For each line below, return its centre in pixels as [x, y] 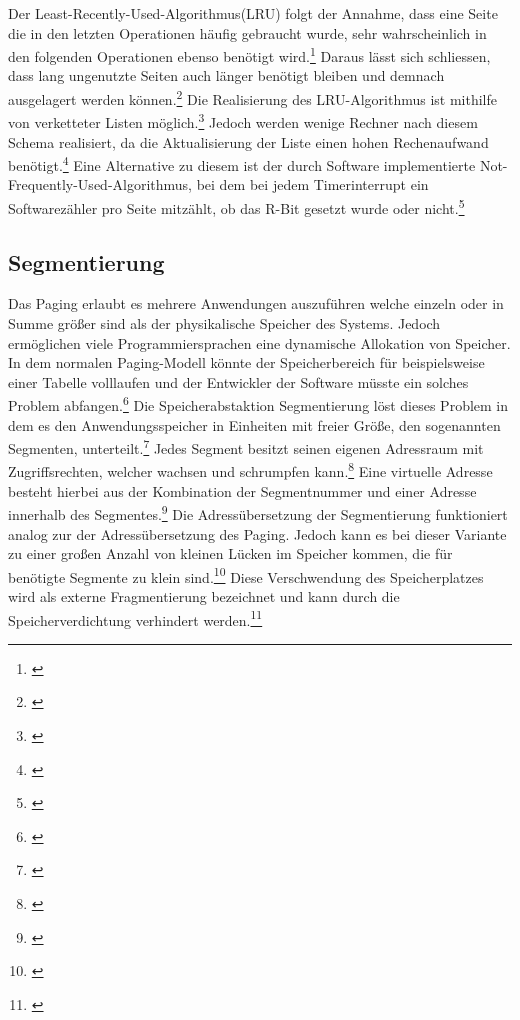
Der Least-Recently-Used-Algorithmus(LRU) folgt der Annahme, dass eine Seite [253, 13]
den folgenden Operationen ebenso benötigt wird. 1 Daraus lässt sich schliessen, [249, 54]
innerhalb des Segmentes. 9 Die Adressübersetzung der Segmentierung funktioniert [258, 512]
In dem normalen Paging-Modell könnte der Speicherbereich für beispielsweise [246, 362]
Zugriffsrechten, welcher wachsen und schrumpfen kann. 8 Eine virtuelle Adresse [250, 470]
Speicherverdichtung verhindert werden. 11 [135, 618]
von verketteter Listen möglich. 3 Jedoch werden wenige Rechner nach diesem [243, 120]
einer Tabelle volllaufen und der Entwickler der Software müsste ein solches [238, 381]
